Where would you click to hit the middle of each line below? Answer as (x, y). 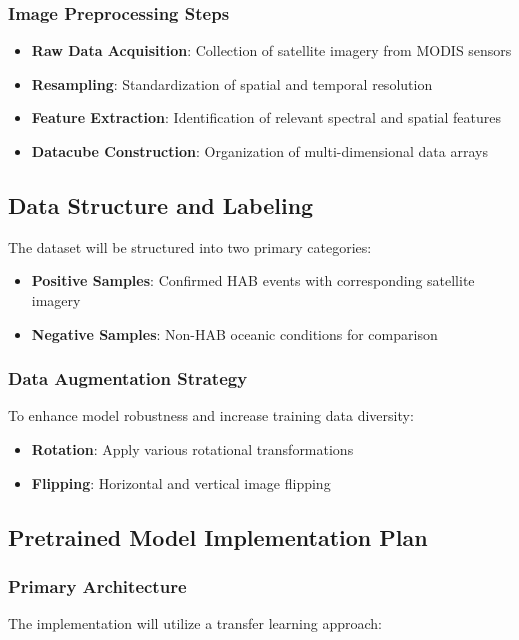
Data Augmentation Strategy (128, 378)
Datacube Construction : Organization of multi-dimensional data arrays (259, 151)
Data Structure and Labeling (161, 204)
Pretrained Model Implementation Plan (218, 536)
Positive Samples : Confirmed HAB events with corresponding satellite (253, 280)
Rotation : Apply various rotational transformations (192, 448)
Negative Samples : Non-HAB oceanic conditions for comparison (234, 333)
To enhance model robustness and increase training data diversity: (211, 415)
